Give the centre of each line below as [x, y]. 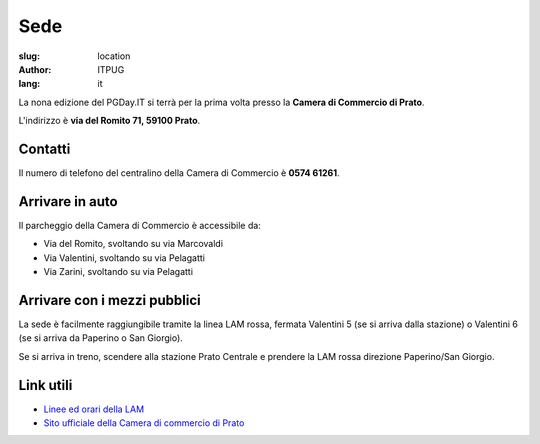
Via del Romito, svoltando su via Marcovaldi [133, 244]
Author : [35, 69]
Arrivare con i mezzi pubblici [109, 300]
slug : [29, 56]
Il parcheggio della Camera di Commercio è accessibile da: [140, 225]
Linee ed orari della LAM [94, 409]
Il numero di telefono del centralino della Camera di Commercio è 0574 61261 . [179, 173]
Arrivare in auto [68, 201]
